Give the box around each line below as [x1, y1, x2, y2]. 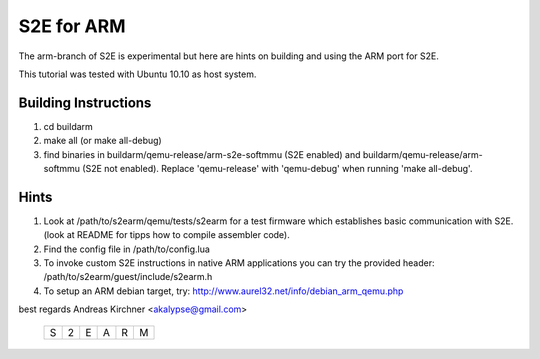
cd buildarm [43, 120, 94, 132]
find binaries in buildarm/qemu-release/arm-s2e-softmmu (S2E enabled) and [43, 148, 361, 160]
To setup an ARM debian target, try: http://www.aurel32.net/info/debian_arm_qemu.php [43, 285, 404, 297]
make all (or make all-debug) [43, 135, 162, 147]
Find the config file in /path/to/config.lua [43, 243, 210, 255]
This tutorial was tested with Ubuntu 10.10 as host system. [18, 68, 257, 80]
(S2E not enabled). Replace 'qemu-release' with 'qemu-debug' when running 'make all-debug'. [81, 163, 473, 175]
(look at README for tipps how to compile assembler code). [43, 229, 290, 241]
